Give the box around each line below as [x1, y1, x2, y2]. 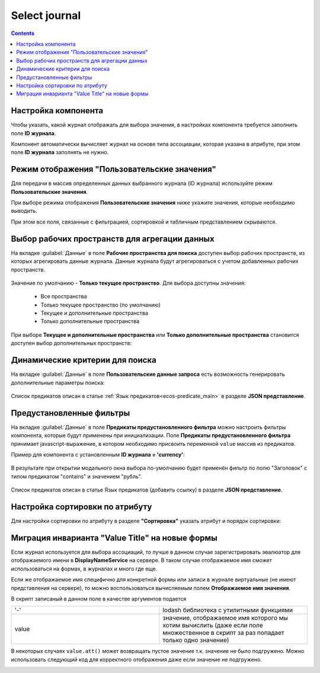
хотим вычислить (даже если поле [162, 621, 263, 630]
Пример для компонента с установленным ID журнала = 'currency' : [11, 451, 185, 458]
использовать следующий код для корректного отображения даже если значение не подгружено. [11, 656, 262, 663]
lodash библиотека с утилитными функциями [162, 606, 293, 614]
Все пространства [40, 293, 87, 300]
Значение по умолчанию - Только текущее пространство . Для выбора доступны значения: [11, 279, 246, 286]
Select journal [11, 9, 81, 22]
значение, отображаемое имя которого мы [162, 614, 289, 622]
